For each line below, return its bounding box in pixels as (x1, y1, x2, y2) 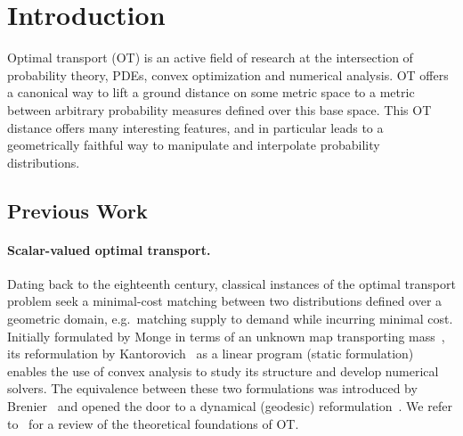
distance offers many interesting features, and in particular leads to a (7, 118, 384, 136)
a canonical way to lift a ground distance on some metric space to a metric (7, 83, 415, 102)
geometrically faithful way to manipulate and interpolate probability (7, 136, 380, 154)
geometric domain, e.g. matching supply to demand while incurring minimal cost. (7, 309, 453, 328)
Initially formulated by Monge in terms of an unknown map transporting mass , (7, 326, 445, 345)
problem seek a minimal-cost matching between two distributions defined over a (7, 292, 443, 310)
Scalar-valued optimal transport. (7, 240, 211, 259)
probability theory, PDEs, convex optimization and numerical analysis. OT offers (7, 65, 449, 84)
